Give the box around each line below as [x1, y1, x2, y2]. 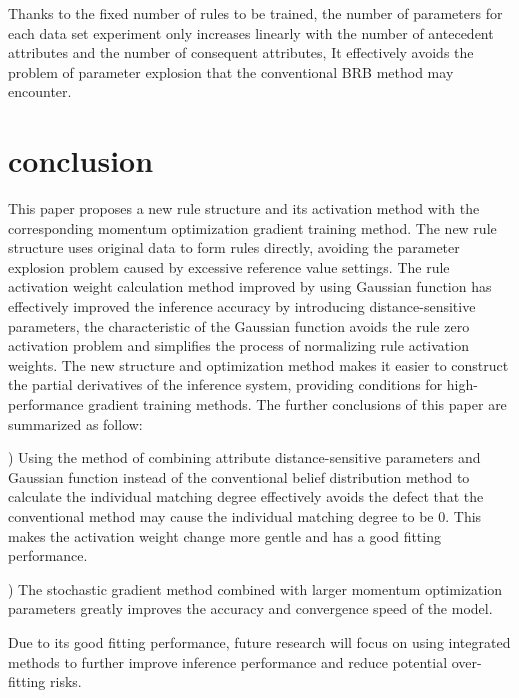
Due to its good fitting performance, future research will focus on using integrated [8, 631, 511, 652]
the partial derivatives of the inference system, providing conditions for [8, 374, 443, 395]
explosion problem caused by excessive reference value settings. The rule [8, 256, 450, 277]
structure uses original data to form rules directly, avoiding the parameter [8, 237, 460, 258]
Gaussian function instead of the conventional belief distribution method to [8, 466, 470, 487]
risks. [50, 671, 82, 692]
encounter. [8, 81, 72, 102]
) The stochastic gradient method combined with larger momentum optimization [8, 578, 503, 599]
